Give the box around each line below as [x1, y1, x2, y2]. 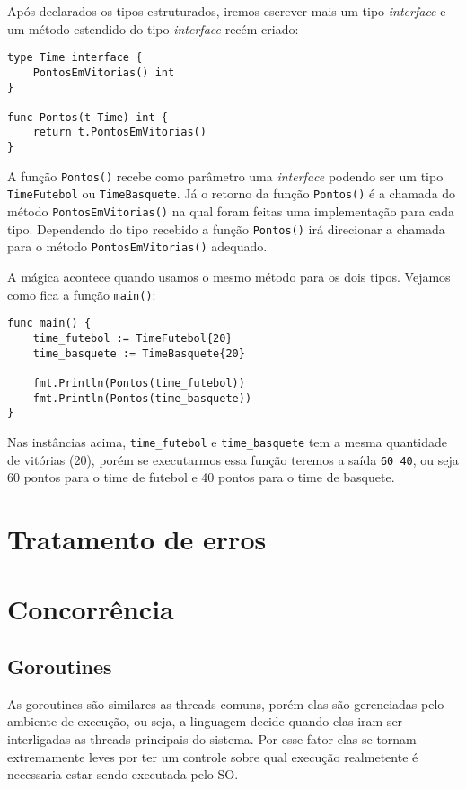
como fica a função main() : [7, 285, 156, 303]
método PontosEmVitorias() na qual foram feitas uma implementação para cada [7, 202, 455, 221]
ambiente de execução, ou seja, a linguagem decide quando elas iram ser [7, 712, 403, 731]
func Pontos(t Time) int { [7, 110, 168, 124]
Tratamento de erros [7, 521, 267, 557]
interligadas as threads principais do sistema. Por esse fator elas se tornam [7, 729, 417, 748]
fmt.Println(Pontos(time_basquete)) [32, 391, 252, 405]
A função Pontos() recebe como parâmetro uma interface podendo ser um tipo [7, 166, 444, 185]
